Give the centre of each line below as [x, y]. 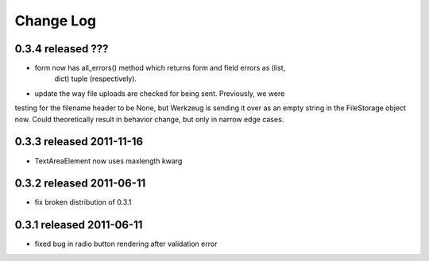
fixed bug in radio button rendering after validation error [126, 244]
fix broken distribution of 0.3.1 [83, 202]
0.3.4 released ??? [62, 49]
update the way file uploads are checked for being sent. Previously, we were [160, 93]
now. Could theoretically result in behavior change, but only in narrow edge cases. [149, 119]
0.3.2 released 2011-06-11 [80, 184]
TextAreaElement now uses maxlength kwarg [108, 161]
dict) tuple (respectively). [96, 79]
